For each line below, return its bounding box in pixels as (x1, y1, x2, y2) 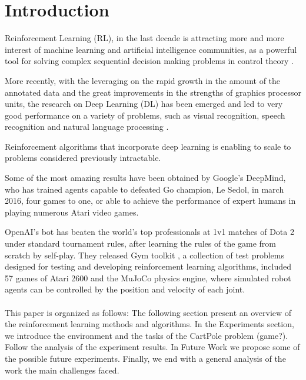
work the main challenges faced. (5, 364, 119, 376)
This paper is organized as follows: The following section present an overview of (5, 306, 292, 318)
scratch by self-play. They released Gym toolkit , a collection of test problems (5, 248, 285, 261)
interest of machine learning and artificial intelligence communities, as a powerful (5, 43, 297, 55)
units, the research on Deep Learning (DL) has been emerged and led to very (5, 97, 283, 110)
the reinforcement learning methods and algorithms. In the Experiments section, (5, 318, 294, 330)
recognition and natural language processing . (5, 120, 169, 133)
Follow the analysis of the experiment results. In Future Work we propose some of (5, 341, 300, 353)
